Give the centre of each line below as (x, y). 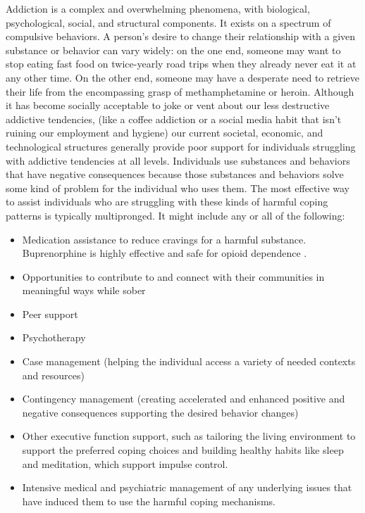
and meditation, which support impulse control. (125, 463)
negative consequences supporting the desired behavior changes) (160, 412)
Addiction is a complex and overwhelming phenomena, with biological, (158, 8)
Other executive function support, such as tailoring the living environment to (189, 436)
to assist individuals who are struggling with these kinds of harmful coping (167, 202)
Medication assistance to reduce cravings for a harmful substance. (164, 239)
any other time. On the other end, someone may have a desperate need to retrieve (182, 77)
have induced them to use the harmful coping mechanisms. (149, 501)
